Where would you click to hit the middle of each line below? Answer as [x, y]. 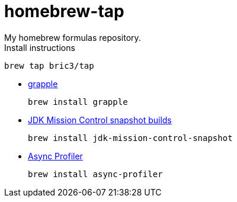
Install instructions [40, 47]
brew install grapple [78, 102]
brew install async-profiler [95, 174]
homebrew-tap [64, 11]
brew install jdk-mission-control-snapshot [130, 138]
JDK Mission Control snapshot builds [100, 120]
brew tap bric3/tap [49, 65]
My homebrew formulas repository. [73, 37]
